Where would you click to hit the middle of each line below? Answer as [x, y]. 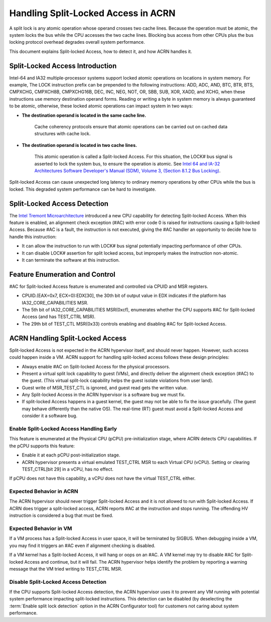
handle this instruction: [33, 237]
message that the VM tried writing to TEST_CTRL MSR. [66, 569]
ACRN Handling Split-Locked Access [68, 338]
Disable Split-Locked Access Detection [58, 582]
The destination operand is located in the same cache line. [84, 115]
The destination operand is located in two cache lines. [80, 145]
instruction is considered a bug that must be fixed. [61, 515]
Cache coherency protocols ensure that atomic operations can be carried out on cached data [131, 126]
